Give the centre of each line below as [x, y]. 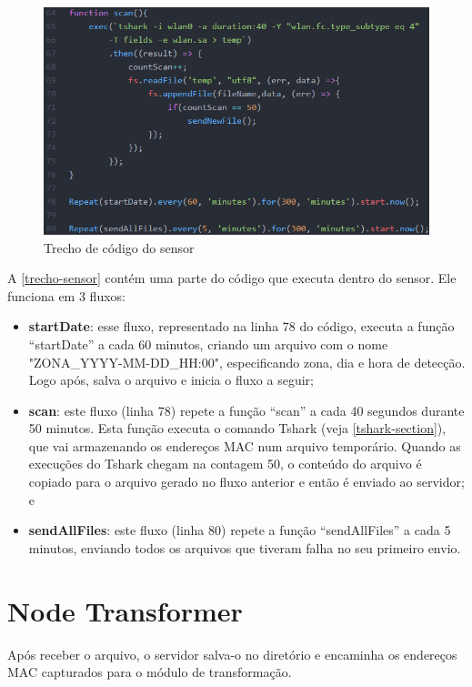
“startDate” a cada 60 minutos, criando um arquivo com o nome [208, 343]
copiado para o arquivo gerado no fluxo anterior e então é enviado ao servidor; [246, 482]
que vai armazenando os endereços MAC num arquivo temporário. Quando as [245, 445]
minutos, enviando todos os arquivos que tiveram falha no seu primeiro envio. [245, 547]
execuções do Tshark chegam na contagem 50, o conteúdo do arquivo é [225, 464]
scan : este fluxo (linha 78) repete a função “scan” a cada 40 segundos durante [246, 410]
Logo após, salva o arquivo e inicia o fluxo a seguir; [171, 380]
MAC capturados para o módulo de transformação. [150, 672]
